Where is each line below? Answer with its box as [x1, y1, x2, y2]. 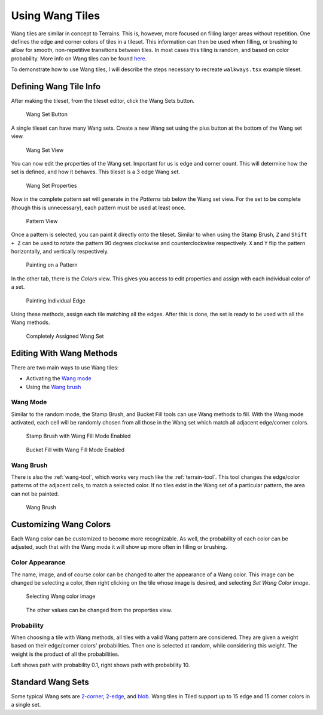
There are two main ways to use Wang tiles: [11, 363, 119, 371]
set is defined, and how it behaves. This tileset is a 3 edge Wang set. [11, 168, 181, 176]
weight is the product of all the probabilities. [11, 650, 120, 658]
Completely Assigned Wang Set [26, 332, 104, 340]
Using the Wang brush [26, 383, 81, 390]
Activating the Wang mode [26, 375, 92, 382]
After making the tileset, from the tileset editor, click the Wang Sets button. [11, 97, 195, 105]
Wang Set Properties [26, 182, 77, 189]
